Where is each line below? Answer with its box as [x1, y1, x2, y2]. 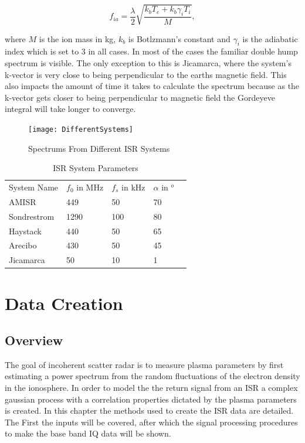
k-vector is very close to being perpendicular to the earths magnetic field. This [5, 68, 287, 80]
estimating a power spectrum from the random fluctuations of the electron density [5, 370, 300, 382]
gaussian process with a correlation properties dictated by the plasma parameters [5, 393, 297, 405]
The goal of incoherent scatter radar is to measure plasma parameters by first [5, 358, 284, 370]
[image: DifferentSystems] [28, 125, 133, 134]
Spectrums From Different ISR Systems [28, 142, 170, 154]
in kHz [121, 181, 145, 193]
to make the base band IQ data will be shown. [5, 427, 171, 439]
